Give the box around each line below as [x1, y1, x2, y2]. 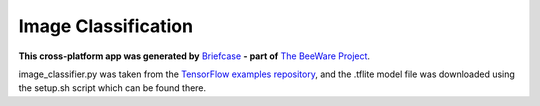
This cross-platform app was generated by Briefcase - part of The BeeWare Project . [18, 50, 370, 62]
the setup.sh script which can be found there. [18, 82, 207, 94]
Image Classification [18, 15, 194, 37]
